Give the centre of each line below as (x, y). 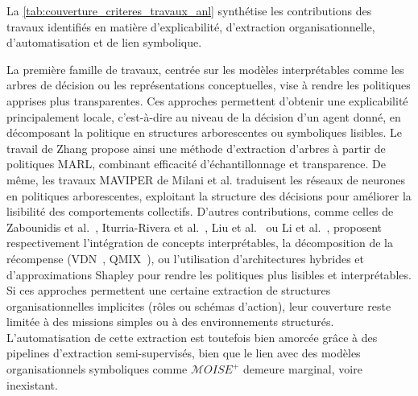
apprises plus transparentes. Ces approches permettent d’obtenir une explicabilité (207, 100)
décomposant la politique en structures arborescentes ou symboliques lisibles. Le (205, 132)
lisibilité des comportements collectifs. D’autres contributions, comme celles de (200, 211)
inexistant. (32, 384)
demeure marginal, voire (302, 369)
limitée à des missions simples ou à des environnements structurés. (170, 322)
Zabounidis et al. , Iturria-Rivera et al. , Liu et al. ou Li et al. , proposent (195, 227)
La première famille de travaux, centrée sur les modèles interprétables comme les (205, 69)
